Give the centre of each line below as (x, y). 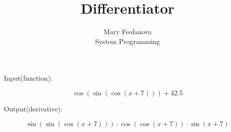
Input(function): (28, 78)
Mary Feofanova (128, 32)
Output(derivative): (33, 108)
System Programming (128, 41)
